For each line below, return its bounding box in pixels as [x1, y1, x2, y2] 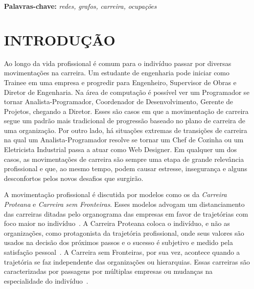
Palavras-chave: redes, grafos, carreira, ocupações [4, 1, 157, 11]
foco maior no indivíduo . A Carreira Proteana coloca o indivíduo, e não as [4, 218, 230, 228]
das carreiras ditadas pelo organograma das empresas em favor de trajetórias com [4, 208, 249, 219]
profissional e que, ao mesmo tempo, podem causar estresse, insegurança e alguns [4, 163, 248, 174]
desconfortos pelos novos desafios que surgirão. [4, 173, 143, 183]
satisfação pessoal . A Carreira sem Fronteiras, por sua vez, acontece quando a [4, 247, 240, 257]
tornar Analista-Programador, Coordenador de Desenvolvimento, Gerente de [4, 96, 233, 107]
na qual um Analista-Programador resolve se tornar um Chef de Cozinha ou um [4, 134, 244, 145]
